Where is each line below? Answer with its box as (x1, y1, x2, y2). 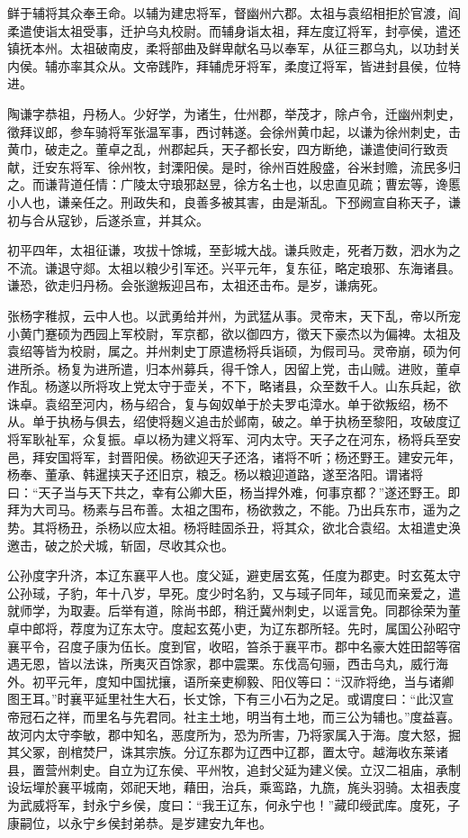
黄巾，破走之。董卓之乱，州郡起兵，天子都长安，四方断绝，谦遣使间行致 (7, 140, 436, 159)
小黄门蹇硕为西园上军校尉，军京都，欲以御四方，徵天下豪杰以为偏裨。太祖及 (7, 323, 461, 342)
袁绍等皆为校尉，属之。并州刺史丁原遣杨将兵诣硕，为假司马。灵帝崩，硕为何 (7, 342, 461, 360)
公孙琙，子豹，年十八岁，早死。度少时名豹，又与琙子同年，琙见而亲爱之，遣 (7, 583, 461, 602)
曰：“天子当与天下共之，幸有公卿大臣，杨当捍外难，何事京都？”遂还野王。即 (7, 482, 461, 501)
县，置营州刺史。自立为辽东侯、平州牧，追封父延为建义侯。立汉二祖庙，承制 (7, 760, 461, 779)
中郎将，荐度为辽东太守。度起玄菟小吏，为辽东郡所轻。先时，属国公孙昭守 (19, 619, 461, 637)
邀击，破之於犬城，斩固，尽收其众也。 (7, 535, 234, 554)
